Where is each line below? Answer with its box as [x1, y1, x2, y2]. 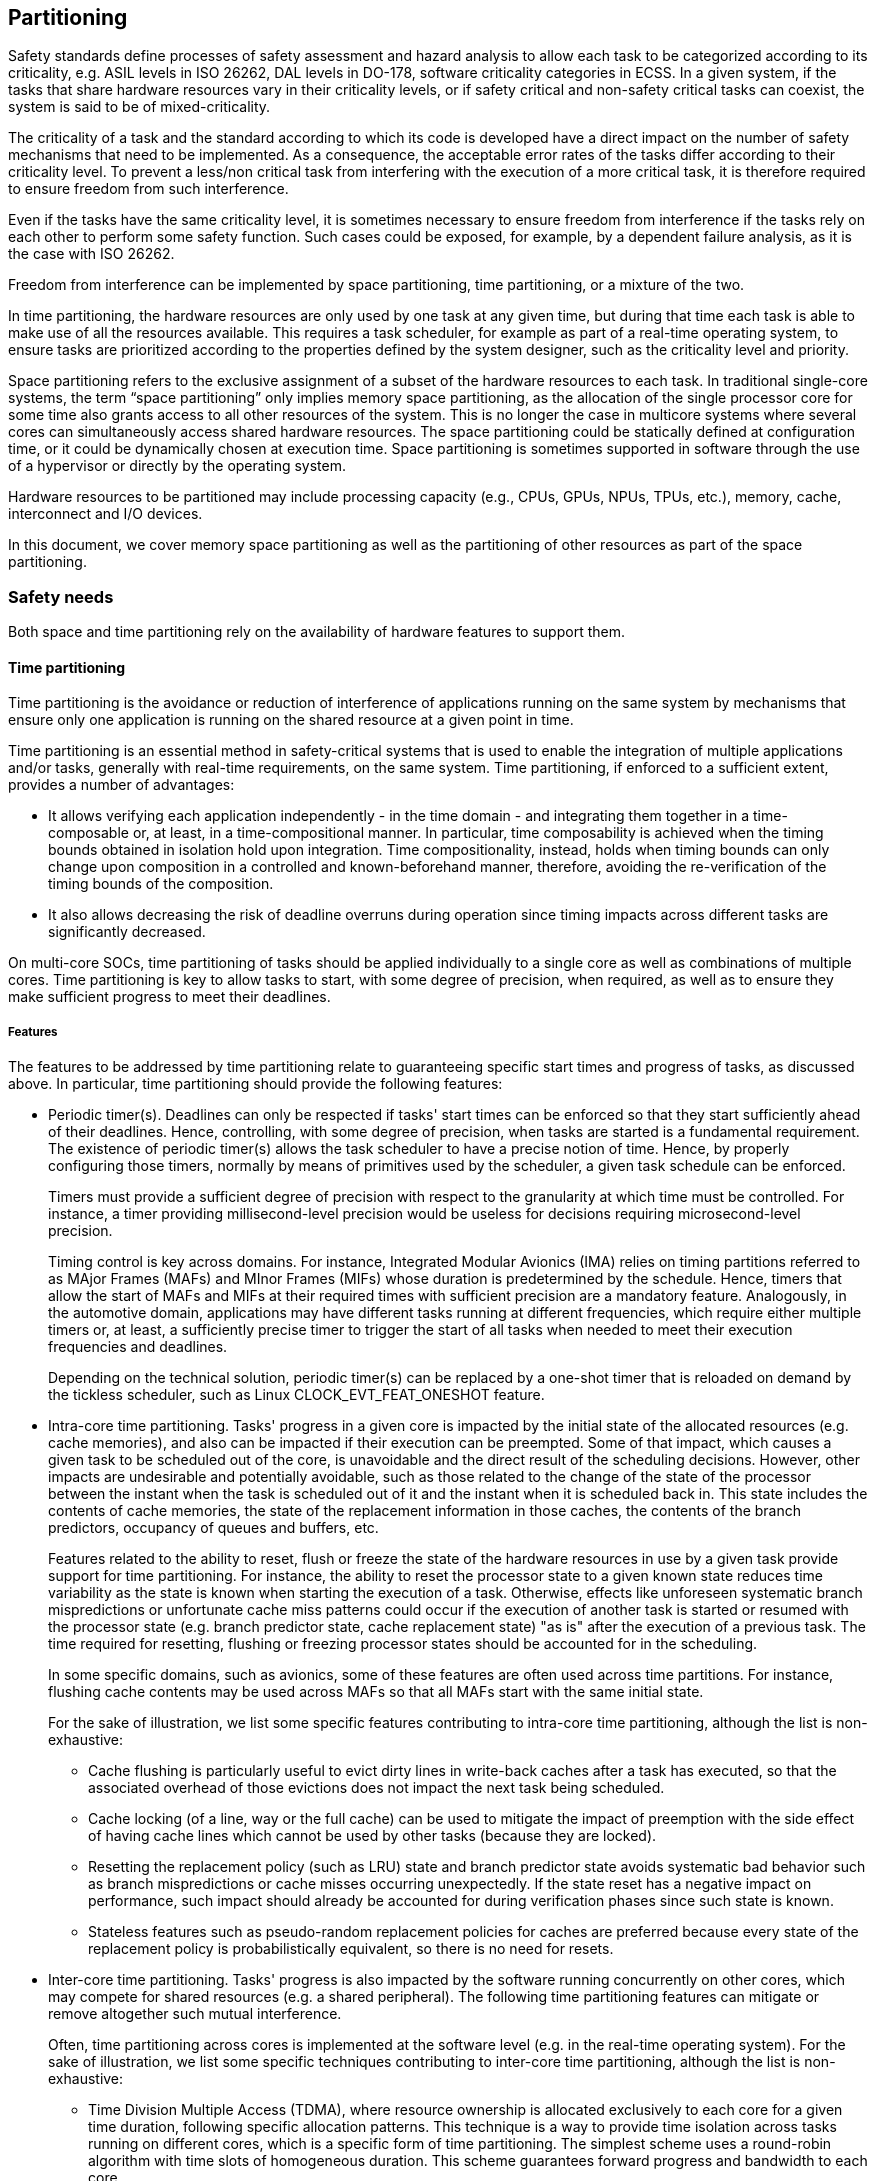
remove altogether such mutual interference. [48, 2005, 342, 2023]
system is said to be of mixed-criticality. [8, 98, 271, 116]
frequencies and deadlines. [48, 1338, 228, 1356]
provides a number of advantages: [8, 776, 235, 794]
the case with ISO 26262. [8, 245, 175, 263]
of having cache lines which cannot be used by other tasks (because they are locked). [88, 1827, 657, 1845]
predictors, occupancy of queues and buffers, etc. [48, 1519, 379, 1537]
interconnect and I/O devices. [8, 505, 203, 523]
